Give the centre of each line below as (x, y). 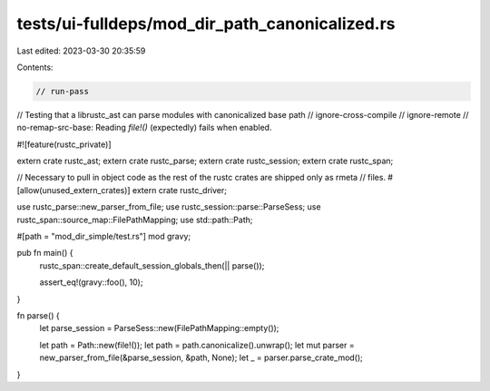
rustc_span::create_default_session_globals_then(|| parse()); (152, 265)
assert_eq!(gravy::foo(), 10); (91, 282)
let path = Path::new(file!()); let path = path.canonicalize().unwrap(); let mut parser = (197, 345)
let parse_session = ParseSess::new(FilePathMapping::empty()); (159, 328)
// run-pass (63, 91)
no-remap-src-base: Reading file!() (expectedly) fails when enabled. (144, 128)
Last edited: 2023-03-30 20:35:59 (81, 51)
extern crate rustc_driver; (179, 190)
